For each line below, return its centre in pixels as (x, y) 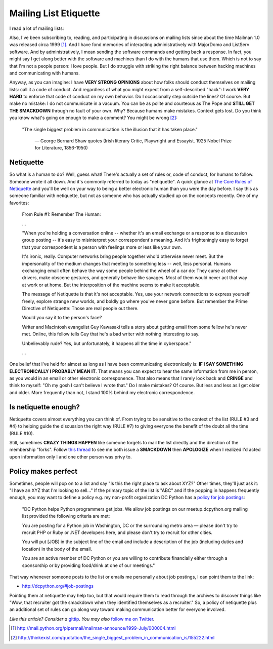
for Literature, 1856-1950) (61, 148)
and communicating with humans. (45, 73)
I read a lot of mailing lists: (37, 28)
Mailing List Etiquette (55, 13)
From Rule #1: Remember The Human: (61, 214)
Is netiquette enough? (45, 407)
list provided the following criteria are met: (66, 516)
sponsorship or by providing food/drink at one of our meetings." (88, 565)
